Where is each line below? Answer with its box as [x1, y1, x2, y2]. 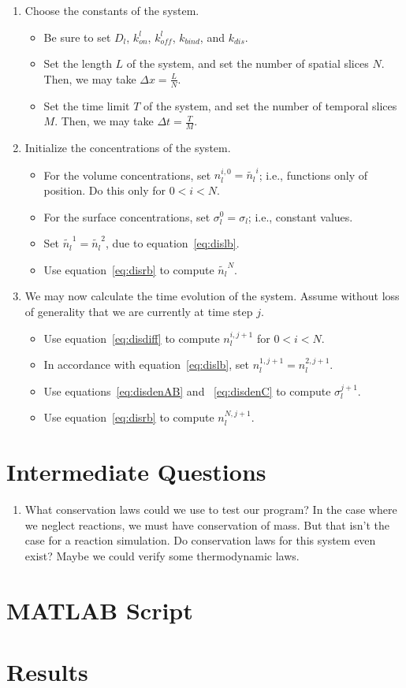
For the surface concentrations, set [43, 208, 210, 225]
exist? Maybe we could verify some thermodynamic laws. [24, 547, 300, 563]
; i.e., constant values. [248, 208, 353, 225]
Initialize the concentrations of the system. [24, 139, 231, 156]
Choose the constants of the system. [24, 2, 199, 18]
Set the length [43, 55, 112, 72]
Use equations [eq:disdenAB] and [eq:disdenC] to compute [43, 382, 331, 399]
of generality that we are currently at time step [24, 303, 253, 319]
